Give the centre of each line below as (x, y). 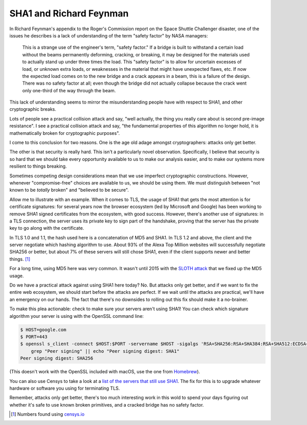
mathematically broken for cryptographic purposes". (65, 133)
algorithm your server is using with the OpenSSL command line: (77, 316)
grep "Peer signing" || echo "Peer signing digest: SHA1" (105, 351)
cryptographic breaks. (33, 109)
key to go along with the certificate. (47, 228)
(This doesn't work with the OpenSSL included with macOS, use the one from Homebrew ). (105, 372)
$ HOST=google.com (43, 330)
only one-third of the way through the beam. (69, 90)
